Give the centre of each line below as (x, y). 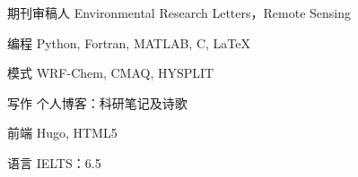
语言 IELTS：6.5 (54, 162)
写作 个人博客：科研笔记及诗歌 (97, 102)
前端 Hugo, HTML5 (62, 133)
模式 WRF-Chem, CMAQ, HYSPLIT (111, 73)
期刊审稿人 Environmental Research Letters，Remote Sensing (179, 13)
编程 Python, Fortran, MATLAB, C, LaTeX (129, 42)
